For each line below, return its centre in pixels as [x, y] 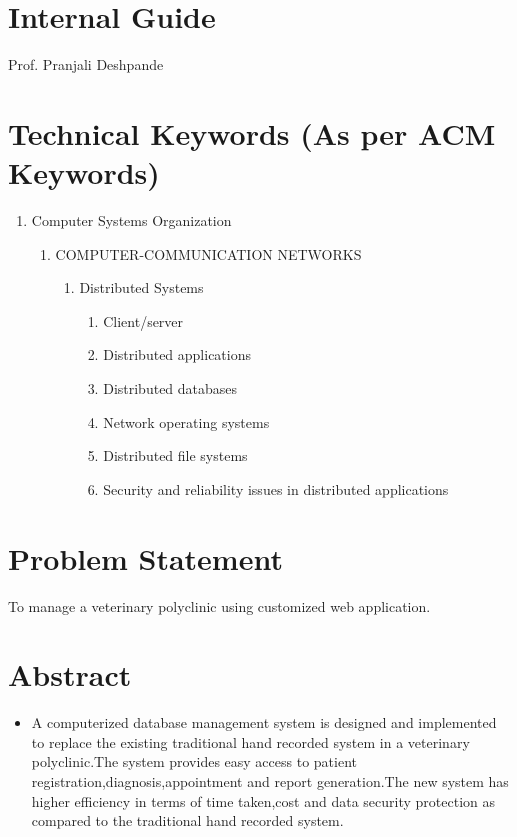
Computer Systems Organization [131, 220]
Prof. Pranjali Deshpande [86, 64]
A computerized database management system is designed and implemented [264, 722]
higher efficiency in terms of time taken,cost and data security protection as [263, 800]
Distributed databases [170, 388]
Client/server [143, 320]
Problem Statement [145, 557]
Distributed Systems [141, 287]
